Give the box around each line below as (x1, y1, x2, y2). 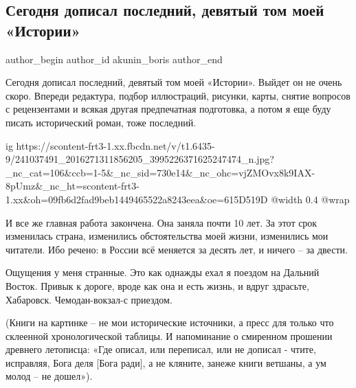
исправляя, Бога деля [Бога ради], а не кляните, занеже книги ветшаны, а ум (5, 355, 326, 369)
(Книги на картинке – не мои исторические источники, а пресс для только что (5, 315, 334, 330)
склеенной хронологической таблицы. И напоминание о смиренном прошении (5, 328, 333, 343)
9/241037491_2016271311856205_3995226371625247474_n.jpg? (5, 152, 274, 166)
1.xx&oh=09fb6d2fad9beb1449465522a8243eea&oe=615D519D (5, 192, 268, 206)
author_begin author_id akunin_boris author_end (5, 52, 223, 66)
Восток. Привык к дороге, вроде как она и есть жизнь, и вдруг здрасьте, (5, 278, 309, 293)
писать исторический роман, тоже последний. (5, 115, 197, 129)
